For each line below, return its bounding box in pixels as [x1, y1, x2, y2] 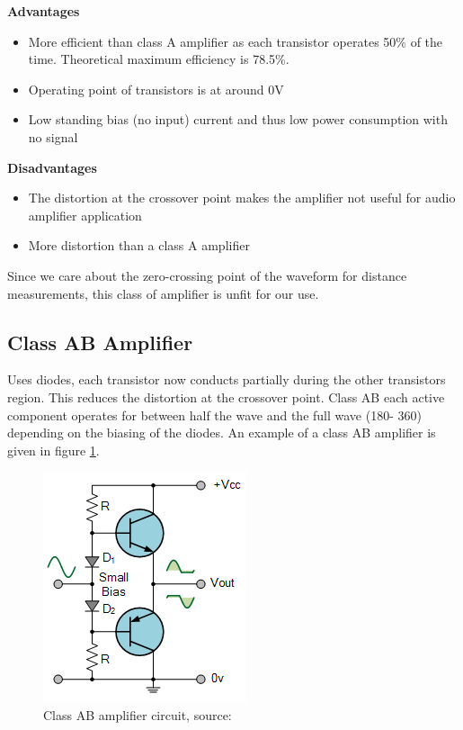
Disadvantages [7, 158, 97, 176]
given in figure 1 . [7, 440, 100, 459]
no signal [28, 127, 78, 146]
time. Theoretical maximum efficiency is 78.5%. [28, 50, 289, 68]
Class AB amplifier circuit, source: [43, 705, 232, 724]
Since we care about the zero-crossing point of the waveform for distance [7, 266, 407, 284]
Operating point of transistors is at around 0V [28, 79, 284, 98]
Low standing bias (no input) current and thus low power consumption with [28, 110, 448, 129]
